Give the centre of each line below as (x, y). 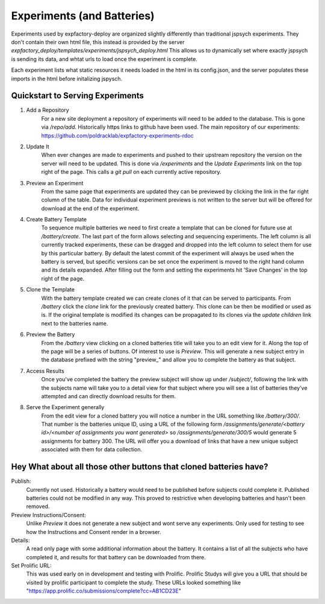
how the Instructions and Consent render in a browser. (94, 532)
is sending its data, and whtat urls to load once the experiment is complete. (104, 59)
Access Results (45, 370)
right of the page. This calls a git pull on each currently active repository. (132, 172)
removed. (38, 506)
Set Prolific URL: (31, 566)
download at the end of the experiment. (90, 208)
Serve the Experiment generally (65, 407)
